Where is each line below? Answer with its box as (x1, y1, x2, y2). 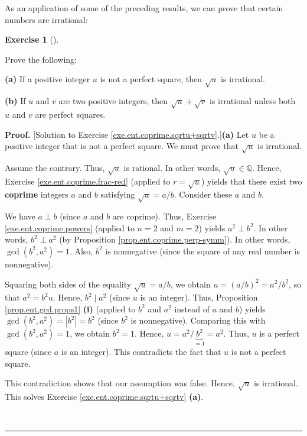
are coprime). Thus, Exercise (112, 210, 217, 222)
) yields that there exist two (201, 175, 302, 187)
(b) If (5, 95, 26, 107)
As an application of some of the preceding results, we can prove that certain (5, 2, 283, 14)
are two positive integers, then (58, 95, 168, 107)
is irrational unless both (209, 95, 296, 107)
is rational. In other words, (123, 161, 221, 173)
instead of (174, 302, 210, 315)
